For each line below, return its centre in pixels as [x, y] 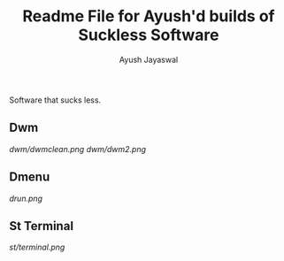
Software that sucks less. [55, 100]
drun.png [26, 198]
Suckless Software [149, 35]
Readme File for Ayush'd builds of [149, 16]
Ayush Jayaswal [149, 59]
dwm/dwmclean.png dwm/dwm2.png [78, 149]
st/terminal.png [37, 247]
